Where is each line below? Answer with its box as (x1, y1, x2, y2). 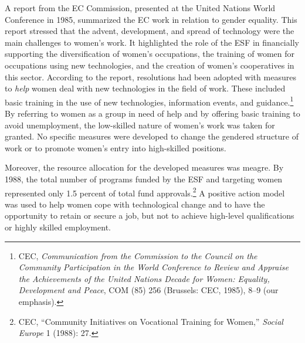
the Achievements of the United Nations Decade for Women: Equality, (18, 272, 270, 284)
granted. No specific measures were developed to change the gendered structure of (5, 130, 299, 142)
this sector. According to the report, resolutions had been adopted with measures (5, 70, 296, 83)
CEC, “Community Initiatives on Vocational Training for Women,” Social (18, 315, 283, 327)
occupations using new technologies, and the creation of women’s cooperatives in (5, 59, 294, 71)
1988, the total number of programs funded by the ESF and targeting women (5, 172, 283, 185)
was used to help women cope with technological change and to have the (5, 198, 265, 210)
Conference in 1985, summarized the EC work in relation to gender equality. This (5, 13, 297, 25)
